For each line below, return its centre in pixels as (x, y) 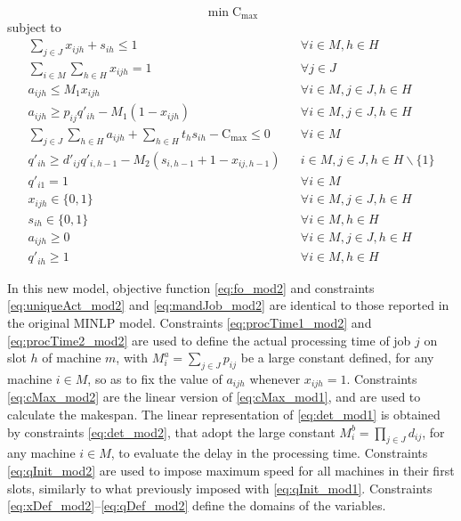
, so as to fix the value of (155, 379)
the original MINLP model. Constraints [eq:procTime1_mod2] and (190, 323)
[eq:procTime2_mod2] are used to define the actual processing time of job (209, 340)
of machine (72, 358)
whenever (275, 379)
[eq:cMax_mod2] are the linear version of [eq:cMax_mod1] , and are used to (214, 397)
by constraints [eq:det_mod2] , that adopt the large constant (171, 431)
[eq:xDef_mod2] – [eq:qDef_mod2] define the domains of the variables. (197, 505)
